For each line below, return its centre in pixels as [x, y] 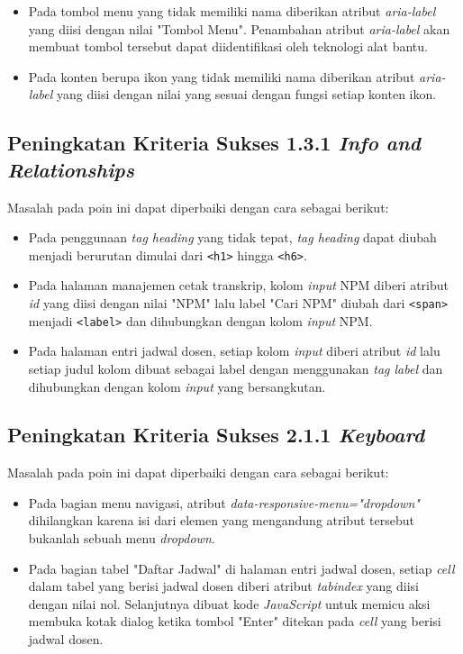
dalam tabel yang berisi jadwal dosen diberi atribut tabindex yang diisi [223, 586]
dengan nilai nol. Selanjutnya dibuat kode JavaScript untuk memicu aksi [229, 603]
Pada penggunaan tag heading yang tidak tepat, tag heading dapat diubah [232, 237]
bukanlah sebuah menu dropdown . [122, 538]
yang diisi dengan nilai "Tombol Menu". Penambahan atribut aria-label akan [239, 28]
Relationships [71, 169]
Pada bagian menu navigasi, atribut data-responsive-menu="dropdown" [224, 502]
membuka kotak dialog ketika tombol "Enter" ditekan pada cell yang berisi [235, 621]
